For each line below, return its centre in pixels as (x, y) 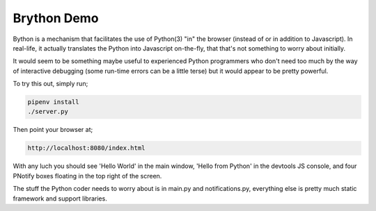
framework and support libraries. (60, 199)
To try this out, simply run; (50, 84)
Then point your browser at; (53, 130)
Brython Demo (56, 18)
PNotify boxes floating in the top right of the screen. (87, 176)
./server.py (48, 112)
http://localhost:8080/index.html (86, 148)
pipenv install (53, 102)
